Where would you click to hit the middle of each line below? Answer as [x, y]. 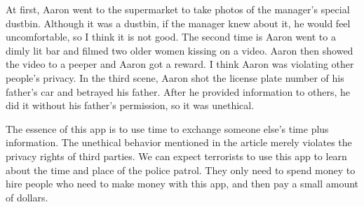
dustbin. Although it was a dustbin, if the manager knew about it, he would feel [178, 23]
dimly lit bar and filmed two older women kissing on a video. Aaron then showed [180, 50]
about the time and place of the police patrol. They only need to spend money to [181, 170]
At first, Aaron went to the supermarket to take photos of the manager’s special [178, 9]
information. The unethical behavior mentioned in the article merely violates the [179, 142]
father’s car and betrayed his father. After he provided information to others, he [178, 91]
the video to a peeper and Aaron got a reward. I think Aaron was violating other [180, 64]
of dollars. [27, 197]
